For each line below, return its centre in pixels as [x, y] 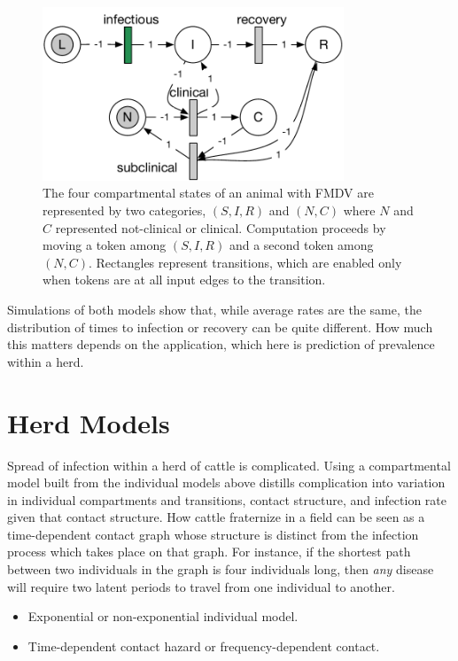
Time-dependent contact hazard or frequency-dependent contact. [204, 645]
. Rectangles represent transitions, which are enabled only [245, 262]
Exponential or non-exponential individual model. [163, 616]
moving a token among [105, 245]
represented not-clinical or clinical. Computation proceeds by [221, 227]
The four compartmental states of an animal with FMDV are [208, 193]
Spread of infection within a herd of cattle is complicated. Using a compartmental [229, 465]
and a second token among [301, 245]
